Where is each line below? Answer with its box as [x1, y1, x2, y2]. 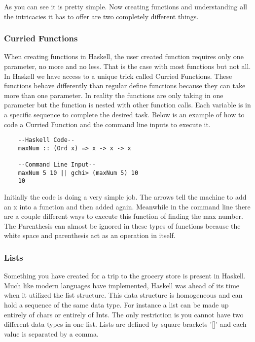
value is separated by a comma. [4, 328, 99, 339]
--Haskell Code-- [18, 137, 75, 144]
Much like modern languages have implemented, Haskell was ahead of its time [4, 280, 240, 290]
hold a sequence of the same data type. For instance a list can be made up [4, 300, 229, 310]
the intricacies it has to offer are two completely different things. [4, 11, 199, 21]
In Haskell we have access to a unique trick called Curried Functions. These [4, 70, 232, 81]
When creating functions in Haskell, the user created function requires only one [4, 51, 244, 62]
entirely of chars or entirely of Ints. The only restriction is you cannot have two [4, 309, 244, 319]
